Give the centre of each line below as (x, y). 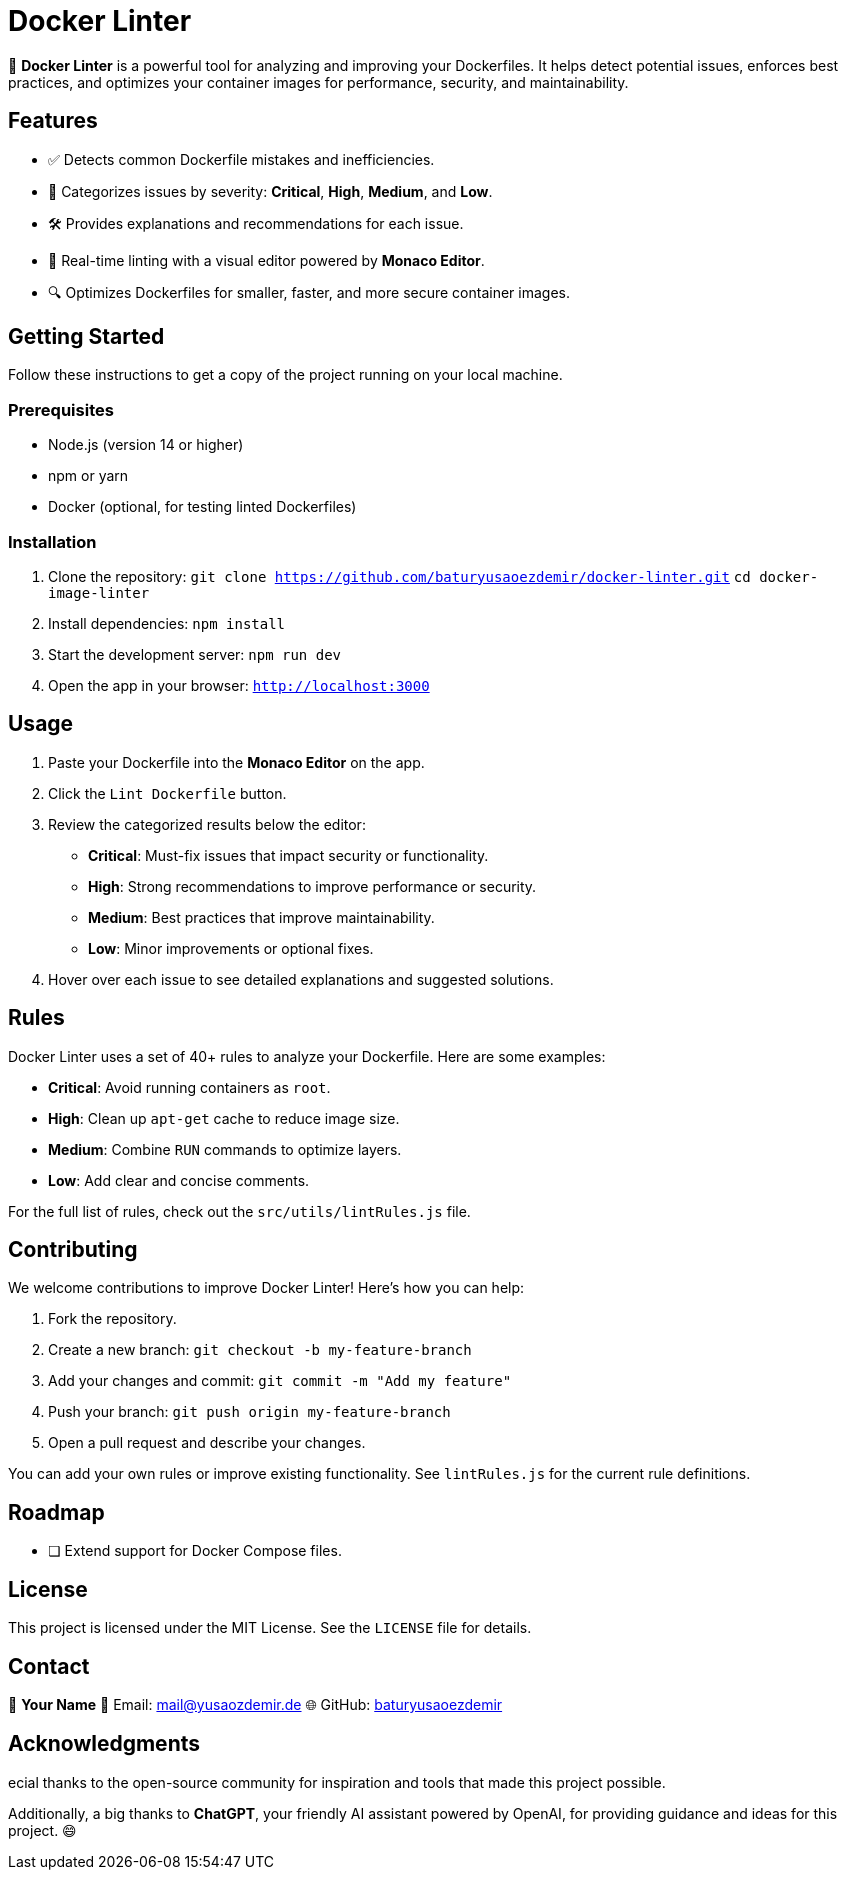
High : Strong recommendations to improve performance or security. (312, 886)
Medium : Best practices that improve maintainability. (261, 917)
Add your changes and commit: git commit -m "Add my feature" (280, 1381)
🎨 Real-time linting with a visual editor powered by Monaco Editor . (266, 260)
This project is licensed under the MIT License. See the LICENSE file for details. (270, 1628)
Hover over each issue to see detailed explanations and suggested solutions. (301, 979)
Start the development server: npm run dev (195, 654)
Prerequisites (61, 409)
